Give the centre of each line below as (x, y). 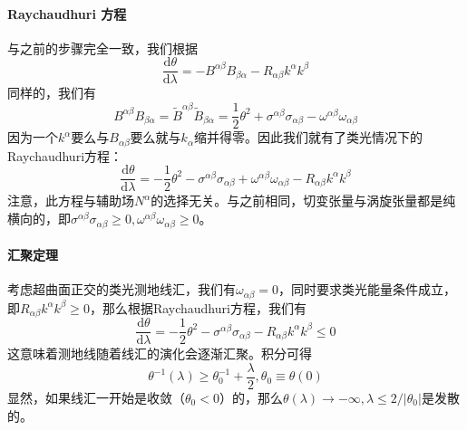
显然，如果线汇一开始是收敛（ (96, 397)
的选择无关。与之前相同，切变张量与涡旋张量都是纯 (303, 201)
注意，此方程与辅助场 (71, 201)
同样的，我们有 (52, 93)
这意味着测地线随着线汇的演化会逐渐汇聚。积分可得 (160, 354)
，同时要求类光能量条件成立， (367, 289)
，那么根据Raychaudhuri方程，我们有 (198, 307)
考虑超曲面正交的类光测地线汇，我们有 (122, 289)
